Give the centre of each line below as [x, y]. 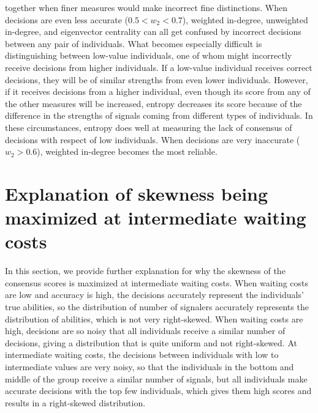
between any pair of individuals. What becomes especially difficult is [134, 43]
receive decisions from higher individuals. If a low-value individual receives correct [159, 67]
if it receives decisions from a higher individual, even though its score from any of [158, 91]
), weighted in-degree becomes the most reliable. [127, 151]
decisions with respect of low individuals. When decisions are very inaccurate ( [153, 139]
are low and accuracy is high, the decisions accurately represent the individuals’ [154, 295]
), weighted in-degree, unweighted [245, 19]
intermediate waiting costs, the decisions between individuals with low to [142, 355]
